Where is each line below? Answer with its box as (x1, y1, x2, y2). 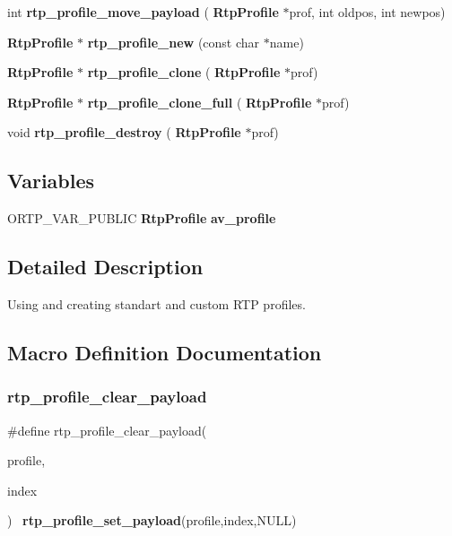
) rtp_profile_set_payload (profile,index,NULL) (7, 511, 297, 530)
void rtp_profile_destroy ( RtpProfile (7, 123, 241, 142)
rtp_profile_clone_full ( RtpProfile (87, 92, 312, 111)
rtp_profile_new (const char (87, 32, 260, 51)
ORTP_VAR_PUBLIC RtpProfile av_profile (7, 209, 276, 228)
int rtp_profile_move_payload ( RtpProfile (7, 3, 279, 21)
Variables (7, 167, 95, 195)
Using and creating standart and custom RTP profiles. (7, 294, 306, 313)
